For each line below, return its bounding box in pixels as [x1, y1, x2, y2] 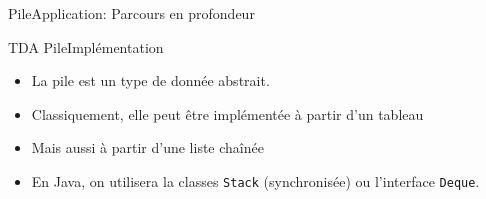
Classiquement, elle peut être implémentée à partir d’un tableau [31, 103, 424, 124]
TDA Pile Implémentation [8, 36, 164, 57]
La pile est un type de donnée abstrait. [31, 70, 270, 91]
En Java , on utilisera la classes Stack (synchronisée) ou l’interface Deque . [31, 170, 480, 191]
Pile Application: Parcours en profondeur [8, 3, 255, 23]
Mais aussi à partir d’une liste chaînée [31, 137, 264, 158]
